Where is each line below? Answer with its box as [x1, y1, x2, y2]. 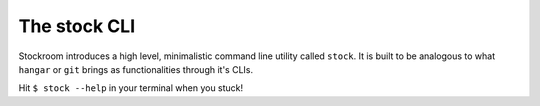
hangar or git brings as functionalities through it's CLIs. [18, 63, 254, 75]
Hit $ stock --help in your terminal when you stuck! [18, 82, 244, 94]
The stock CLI [18, 15, 136, 37]
